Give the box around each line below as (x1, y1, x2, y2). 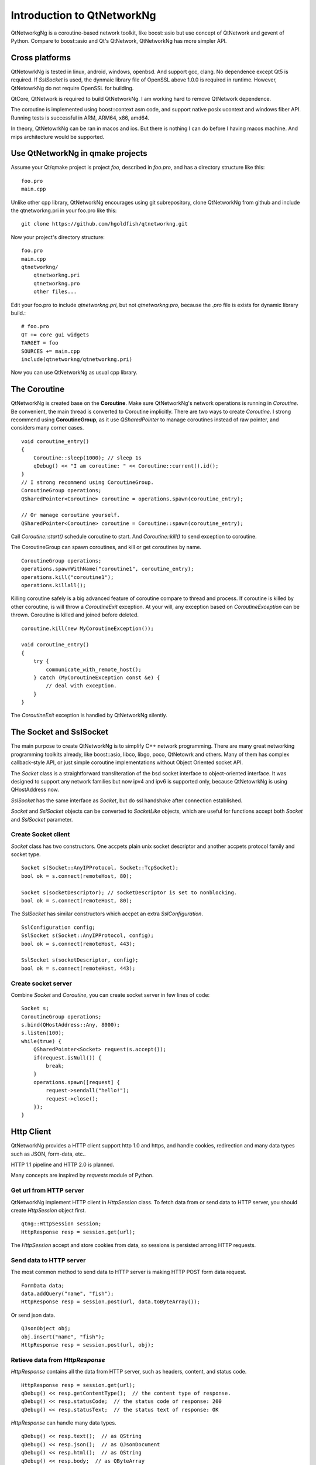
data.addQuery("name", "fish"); (21, 1290, 114, 1297)
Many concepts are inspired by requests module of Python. (11, 1172, 154, 1179)
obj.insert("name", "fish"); (21, 1333, 105, 1340)
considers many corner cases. (11, 424, 84, 431)
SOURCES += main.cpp (21, 347, 80, 355)
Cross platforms (11, 53, 71, 63)
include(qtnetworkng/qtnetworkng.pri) (21, 356, 133, 363)
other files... (33, 288, 77, 295)
